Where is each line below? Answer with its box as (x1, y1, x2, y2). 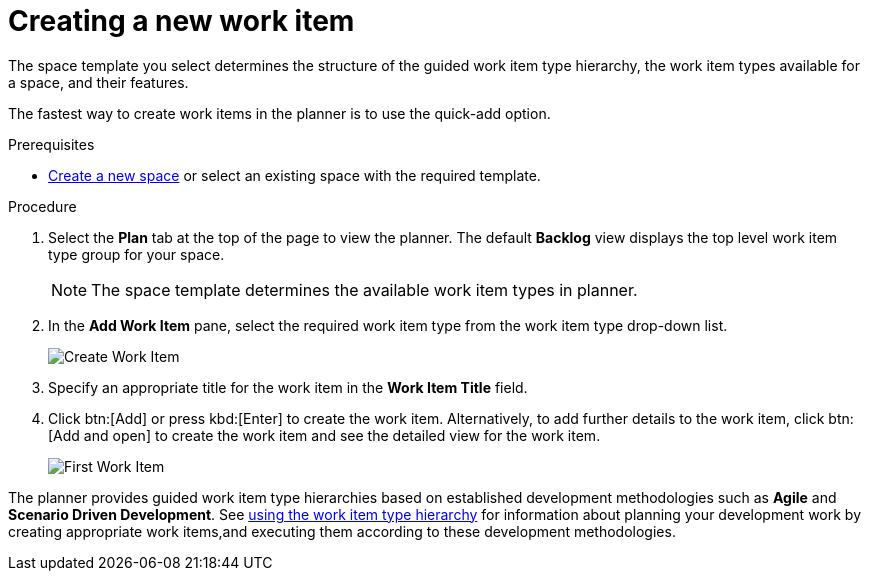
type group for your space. (48, 245, 225, 263)
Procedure (8, 197, 77, 215)
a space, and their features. (8, 73, 189, 91)
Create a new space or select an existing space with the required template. (48, 166, 541, 184)
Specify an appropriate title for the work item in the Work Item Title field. (48, 378, 528, 396)
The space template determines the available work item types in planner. (91, 279, 638, 300)
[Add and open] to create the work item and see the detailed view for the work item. (48, 426, 601, 444)
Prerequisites (8, 135, 95, 153)
